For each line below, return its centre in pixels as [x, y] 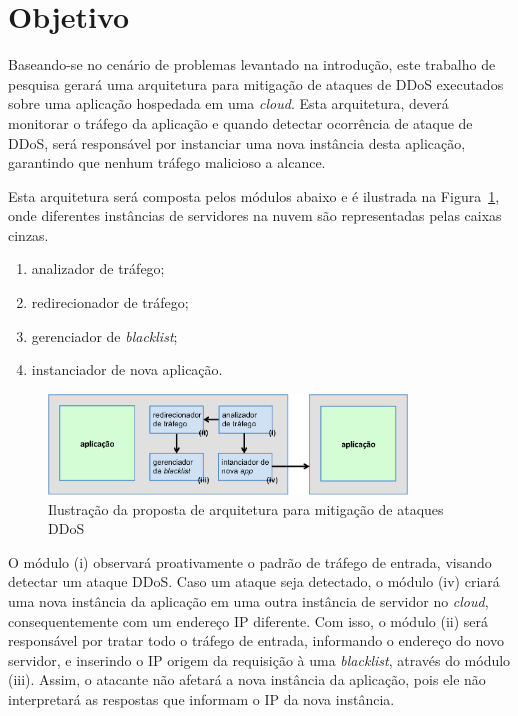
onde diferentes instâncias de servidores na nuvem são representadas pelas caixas [255, 215]
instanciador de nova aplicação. [127, 369]
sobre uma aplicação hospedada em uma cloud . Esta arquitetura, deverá [228, 103]
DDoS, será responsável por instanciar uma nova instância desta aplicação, [237, 142]
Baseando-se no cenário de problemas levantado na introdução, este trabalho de [252, 64]
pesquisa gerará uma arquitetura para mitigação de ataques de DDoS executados [256, 83]
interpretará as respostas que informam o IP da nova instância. [201, 698]
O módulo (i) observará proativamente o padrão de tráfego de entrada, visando [250, 561]
